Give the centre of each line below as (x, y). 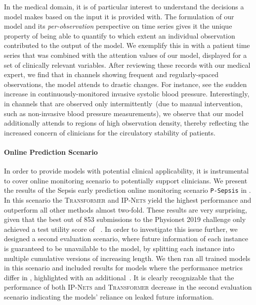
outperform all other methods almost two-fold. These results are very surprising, (126, 209)
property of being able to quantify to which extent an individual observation (120, 35)
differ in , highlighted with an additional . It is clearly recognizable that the (119, 277)
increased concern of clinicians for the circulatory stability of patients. (110, 132)
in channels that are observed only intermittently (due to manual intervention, (123, 103)
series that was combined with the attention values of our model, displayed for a (126, 55)
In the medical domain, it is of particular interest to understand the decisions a (124, 6)
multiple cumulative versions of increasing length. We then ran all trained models (127, 258)
